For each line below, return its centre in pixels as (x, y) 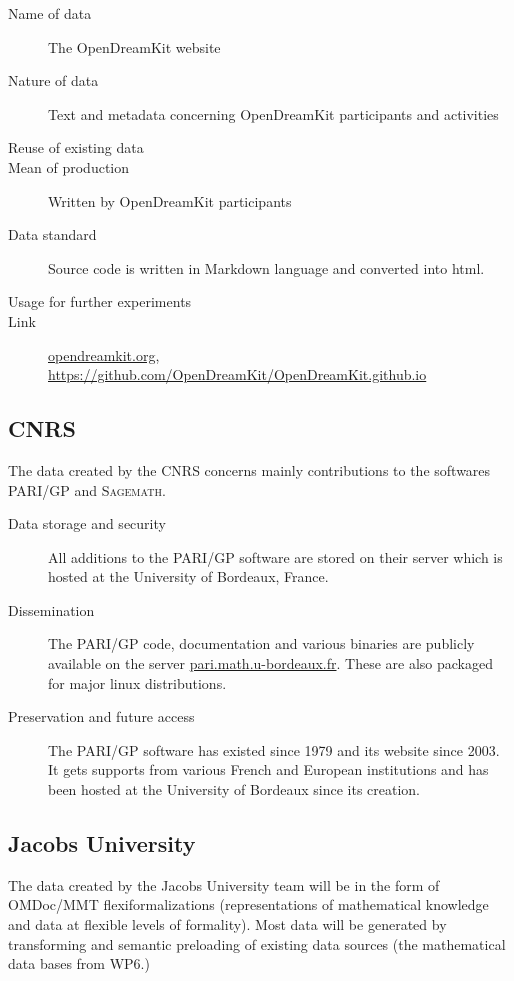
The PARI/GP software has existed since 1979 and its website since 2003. (274, 749)
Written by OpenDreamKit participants (170, 200)
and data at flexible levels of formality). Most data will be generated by (227, 924)
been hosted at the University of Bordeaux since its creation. (234, 789)
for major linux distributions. (137, 682)
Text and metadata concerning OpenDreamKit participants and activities (273, 113)
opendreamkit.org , (104, 354)
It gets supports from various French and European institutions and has (268, 769)
